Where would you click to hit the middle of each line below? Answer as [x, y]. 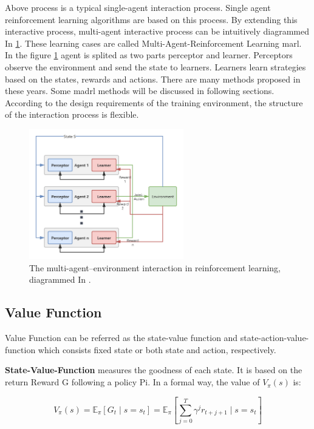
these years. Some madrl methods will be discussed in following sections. [140, 91]
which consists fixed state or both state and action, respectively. [157, 349]
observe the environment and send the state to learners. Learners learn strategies [155, 66]
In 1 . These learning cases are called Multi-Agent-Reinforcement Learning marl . [153, 43]
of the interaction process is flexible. [72, 114]
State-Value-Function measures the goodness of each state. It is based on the [154, 370]
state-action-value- [275, 338]
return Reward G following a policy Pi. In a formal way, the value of [132, 382]
